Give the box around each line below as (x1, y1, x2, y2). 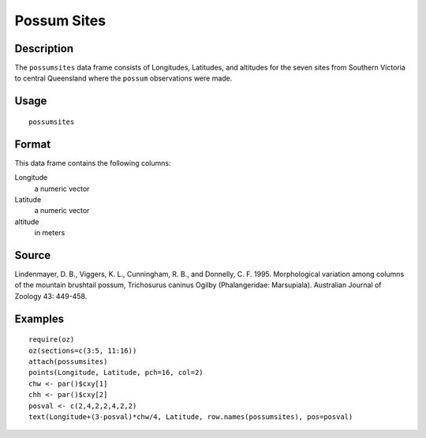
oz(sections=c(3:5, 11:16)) (28, 346, 137, 355)
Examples (14, 312, 65, 325)
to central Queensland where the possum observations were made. (14, 73, 233, 83)
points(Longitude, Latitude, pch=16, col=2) (28, 368, 204, 377)
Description (14, 42, 74, 55)
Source (14, 249, 51, 262)
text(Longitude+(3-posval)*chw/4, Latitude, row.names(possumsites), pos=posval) (28, 412, 353, 421)
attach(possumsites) (28, 357, 108, 366)
